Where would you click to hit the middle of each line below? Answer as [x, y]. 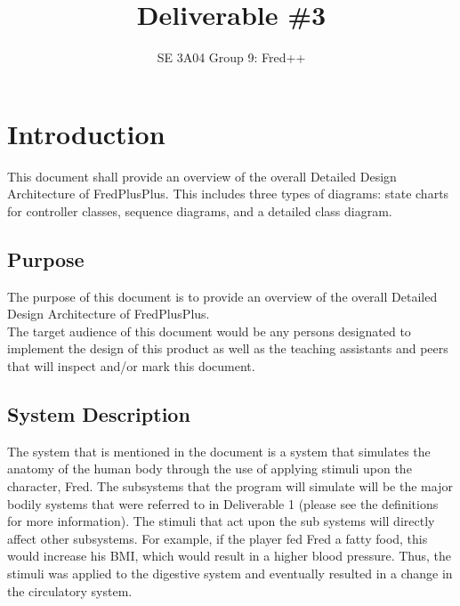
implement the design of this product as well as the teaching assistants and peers [228, 348]
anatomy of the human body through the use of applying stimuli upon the [210, 469]
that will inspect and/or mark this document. [131, 366]
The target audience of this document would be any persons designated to [209, 331]
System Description [99, 414]
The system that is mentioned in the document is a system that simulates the [219, 451]
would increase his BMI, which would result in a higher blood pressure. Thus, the [230, 556]
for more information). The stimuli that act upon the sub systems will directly [221, 521]
